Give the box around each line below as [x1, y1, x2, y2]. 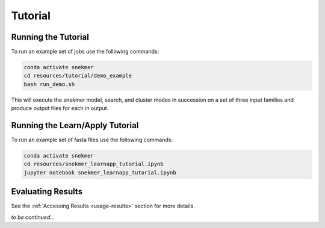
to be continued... [11, 214, 55, 221]
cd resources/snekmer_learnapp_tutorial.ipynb [23, 161, 164, 168]
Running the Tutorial [11, 32, 90, 42]
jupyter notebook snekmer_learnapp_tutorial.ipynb [23, 169, 177, 176]
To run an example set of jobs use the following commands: [11, 48, 159, 55]
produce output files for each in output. [11, 105, 109, 112]
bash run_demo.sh [23, 81, 75, 87]
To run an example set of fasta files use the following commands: [11, 136, 173, 144]
